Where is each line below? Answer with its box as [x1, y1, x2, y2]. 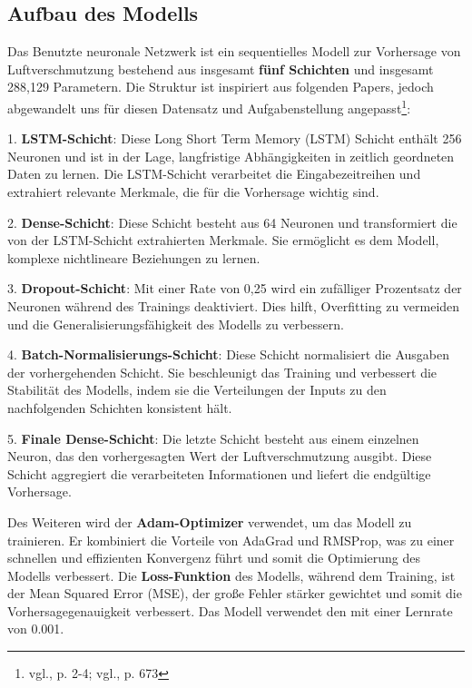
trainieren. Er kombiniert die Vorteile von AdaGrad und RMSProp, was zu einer [7, 530, 455, 549]
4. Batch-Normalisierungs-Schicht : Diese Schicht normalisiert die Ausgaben [7, 345, 450, 364]
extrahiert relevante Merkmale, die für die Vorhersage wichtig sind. [7, 182, 379, 201]
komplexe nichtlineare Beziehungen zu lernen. [7, 248, 261, 267]
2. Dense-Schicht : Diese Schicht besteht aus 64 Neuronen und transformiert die [7, 212, 457, 231]
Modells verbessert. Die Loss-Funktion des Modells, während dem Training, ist [7, 565, 456, 585]
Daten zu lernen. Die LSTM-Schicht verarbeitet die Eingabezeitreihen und [7, 164, 421, 183]
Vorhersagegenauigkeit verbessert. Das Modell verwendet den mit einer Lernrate [7, 601, 453, 620]
